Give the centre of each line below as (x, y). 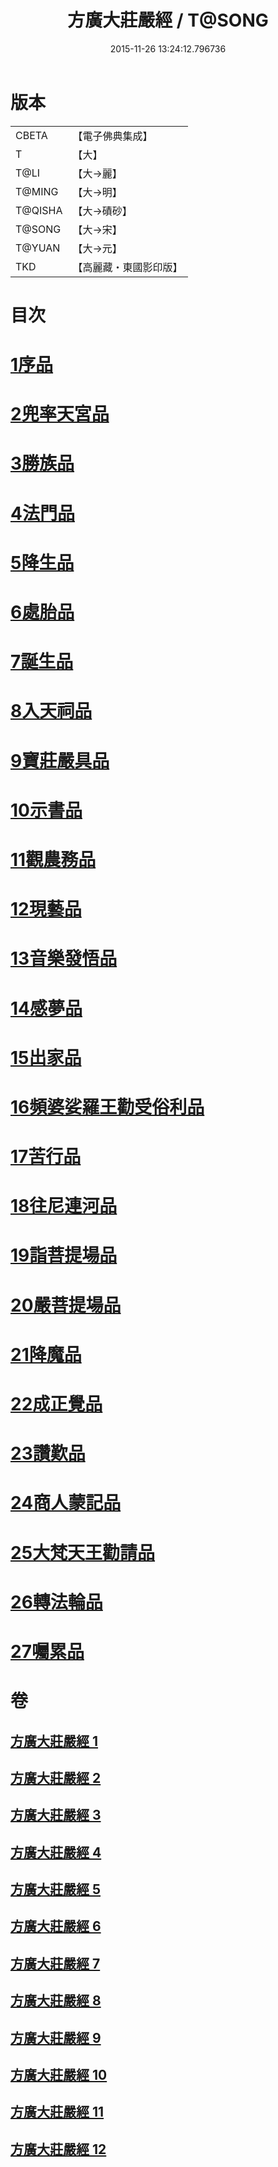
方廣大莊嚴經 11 (57, 2112)
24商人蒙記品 (66, 1503)
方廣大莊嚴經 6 (56, 1926)
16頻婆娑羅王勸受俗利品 (107, 1107)
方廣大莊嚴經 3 (56, 1815)
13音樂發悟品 (64, 958)
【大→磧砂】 (102, 211)
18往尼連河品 (64, 1206)
